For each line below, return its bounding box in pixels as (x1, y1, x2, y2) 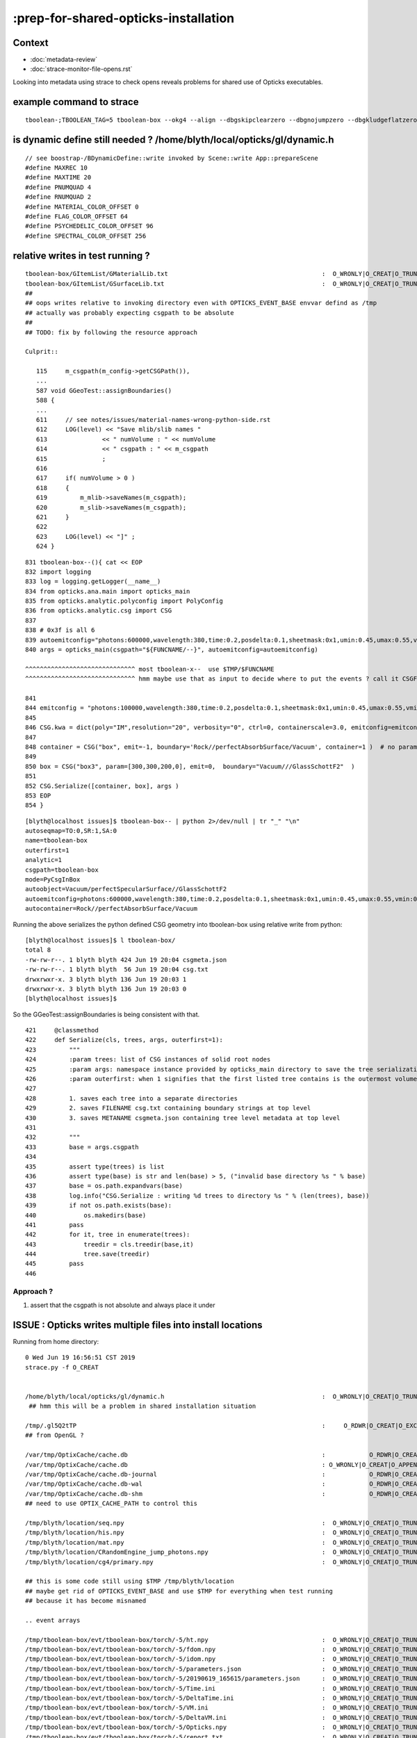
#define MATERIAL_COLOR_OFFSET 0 (25, 202, 139, 211)
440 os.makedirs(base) (25, 1211, 147, 1219)
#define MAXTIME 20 (25, 174, 92, 181)
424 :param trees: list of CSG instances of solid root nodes (25, 1055, 271, 1064)
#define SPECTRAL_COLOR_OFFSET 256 (25, 232, 147, 240)
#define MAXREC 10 (25, 164, 88, 172)
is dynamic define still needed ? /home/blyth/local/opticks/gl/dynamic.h (13, 134, 334, 146)
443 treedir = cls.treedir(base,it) (25, 1240, 194, 1248)
